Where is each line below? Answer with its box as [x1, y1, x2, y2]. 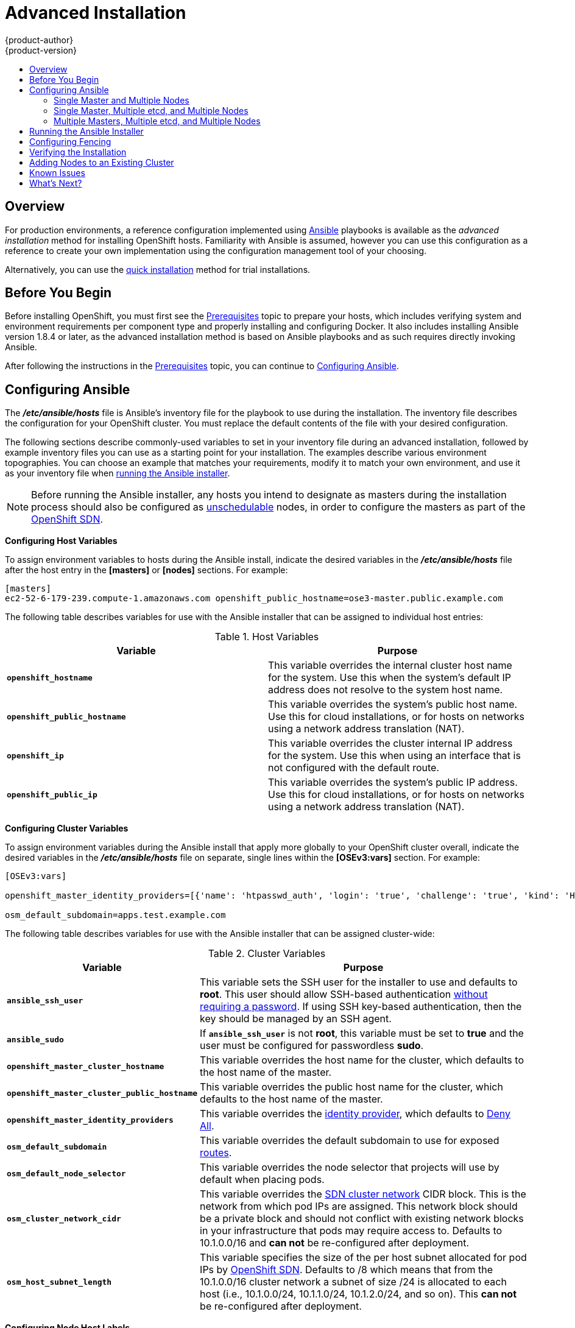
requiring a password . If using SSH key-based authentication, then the [200, 1000, 522, 1013]
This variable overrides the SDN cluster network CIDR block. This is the [200, 1188, 526, 1201]
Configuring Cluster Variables [5, 823, 129, 834]
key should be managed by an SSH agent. [200, 1012, 392, 1025]
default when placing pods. [200, 1173, 325, 1186]
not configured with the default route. [268, 761, 440, 774]
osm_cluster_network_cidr [7, 1213, 121, 1223]
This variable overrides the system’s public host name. [268, 698, 518, 711]
